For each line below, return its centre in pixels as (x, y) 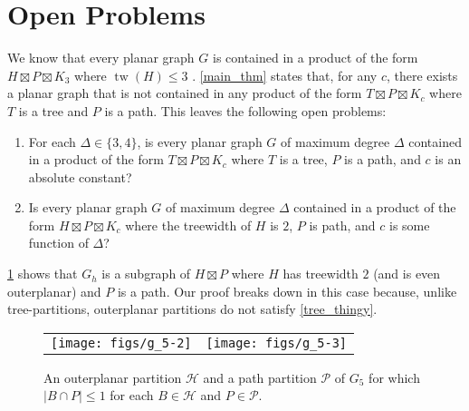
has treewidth (321, 274)
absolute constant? (80, 176)
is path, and (342, 225)
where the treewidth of (188, 225)
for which (394, 377)
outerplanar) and (54, 291)
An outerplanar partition (113, 377)
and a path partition (260, 377)
